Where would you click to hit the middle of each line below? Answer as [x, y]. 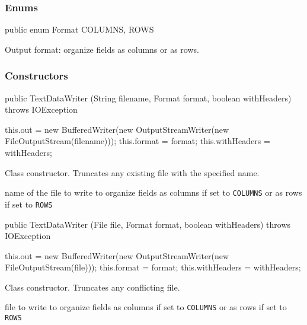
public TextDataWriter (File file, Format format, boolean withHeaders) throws [148, 224]
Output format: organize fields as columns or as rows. [102, 49]
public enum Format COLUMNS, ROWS [79, 29]
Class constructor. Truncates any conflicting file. [92, 287]
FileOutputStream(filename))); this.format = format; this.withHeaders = [137, 141]
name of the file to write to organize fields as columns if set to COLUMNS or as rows [153, 192]
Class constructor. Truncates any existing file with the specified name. [132, 172]
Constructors [36, 76]
